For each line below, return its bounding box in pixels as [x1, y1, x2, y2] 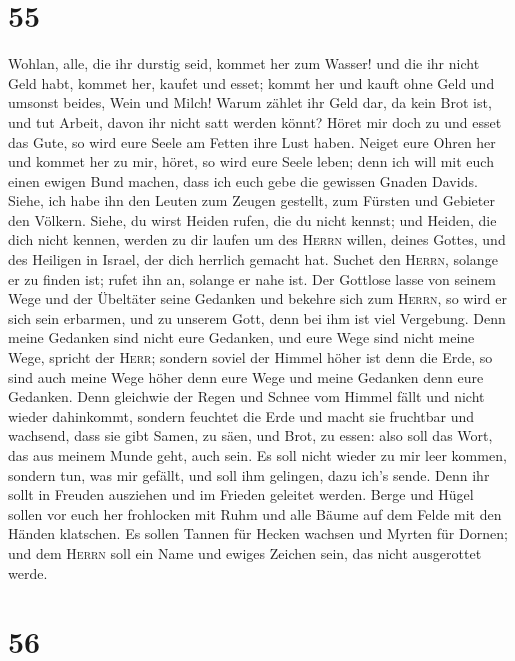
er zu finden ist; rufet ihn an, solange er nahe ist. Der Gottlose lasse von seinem [8, 268, 496, 289]
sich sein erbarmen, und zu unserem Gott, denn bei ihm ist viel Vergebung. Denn [8, 307, 506, 328]
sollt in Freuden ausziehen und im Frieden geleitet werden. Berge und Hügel [8, 484, 474, 505]
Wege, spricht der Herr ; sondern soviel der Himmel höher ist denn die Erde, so [8, 347, 493, 368]
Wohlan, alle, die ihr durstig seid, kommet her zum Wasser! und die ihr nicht [8, 53, 480, 74]
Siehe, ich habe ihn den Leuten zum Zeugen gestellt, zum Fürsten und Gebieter [8, 190, 495, 211]
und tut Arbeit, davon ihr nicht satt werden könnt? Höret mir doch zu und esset [8, 111, 502, 132]
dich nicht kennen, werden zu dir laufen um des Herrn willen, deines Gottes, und [8, 229, 506, 250]
